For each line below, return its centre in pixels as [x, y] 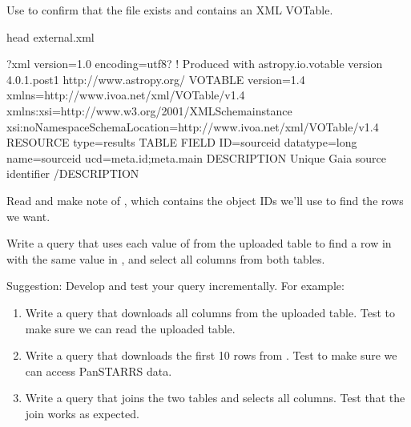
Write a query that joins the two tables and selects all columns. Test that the [215, 398]
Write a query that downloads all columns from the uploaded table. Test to [210, 312]
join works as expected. [82, 413]
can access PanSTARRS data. [99, 371]
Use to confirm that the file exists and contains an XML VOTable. [170, 10]
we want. [28, 216]
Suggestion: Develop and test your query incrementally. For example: [175, 286]
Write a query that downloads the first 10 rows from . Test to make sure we [211, 355]
